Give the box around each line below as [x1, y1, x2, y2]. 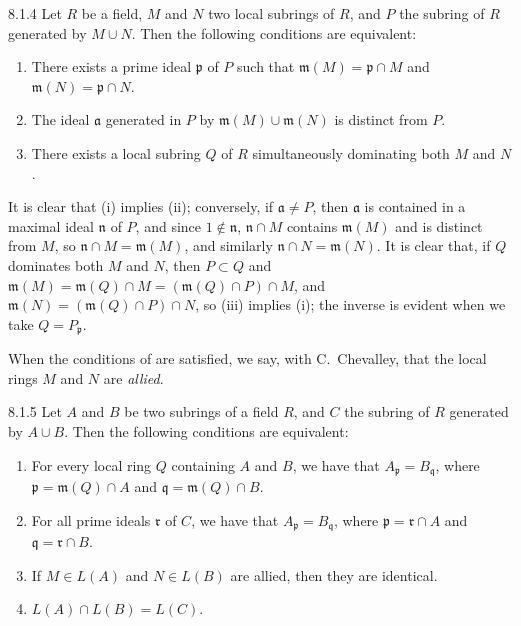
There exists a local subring [31, 142, 201, 163]
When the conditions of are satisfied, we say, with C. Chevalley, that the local [8, 348, 487, 369]
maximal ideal [8, 215, 94, 236]
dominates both [8, 254, 104, 275]
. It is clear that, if [376, 235, 491, 256]
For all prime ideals [31, 509, 151, 530]
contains [286, 215, 338, 236]
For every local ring [31, 454, 152, 475]
